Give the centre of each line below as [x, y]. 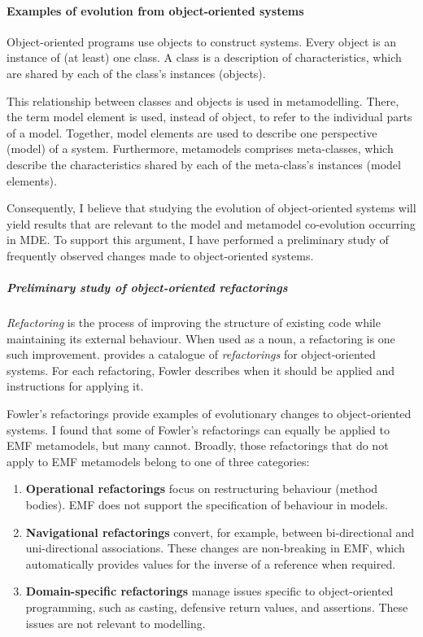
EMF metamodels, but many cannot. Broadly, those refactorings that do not [198, 445]
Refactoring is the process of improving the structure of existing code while [194, 323]
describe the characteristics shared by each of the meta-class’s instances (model [204, 164]
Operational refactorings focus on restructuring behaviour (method [202, 489]
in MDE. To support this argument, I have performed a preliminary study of [198, 240]
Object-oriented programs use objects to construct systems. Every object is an [201, 41]
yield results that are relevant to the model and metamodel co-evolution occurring [211, 223]
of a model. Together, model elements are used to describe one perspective [192, 132]
